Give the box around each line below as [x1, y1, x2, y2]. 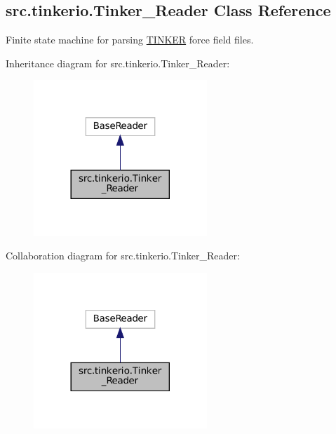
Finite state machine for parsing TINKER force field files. [6, 32, 254, 47]
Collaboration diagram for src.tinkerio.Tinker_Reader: [6, 248, 240, 263]
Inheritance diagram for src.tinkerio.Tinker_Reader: [6, 55, 230, 70]
